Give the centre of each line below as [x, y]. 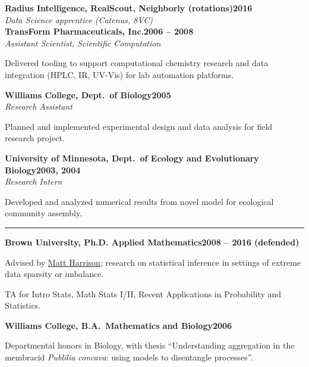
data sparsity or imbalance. [54, 274]
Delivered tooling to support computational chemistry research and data [137, 63]
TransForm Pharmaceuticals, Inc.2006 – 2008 [99, 31]
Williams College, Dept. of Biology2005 [88, 94]
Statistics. [23, 305]
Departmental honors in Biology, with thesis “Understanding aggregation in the [150, 345]
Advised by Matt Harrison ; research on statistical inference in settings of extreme [153, 262]
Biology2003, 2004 [43, 169]
